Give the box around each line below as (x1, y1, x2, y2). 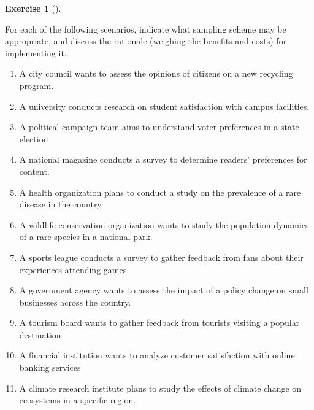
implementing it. (5, 46, 67, 59)
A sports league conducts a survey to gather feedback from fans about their (19, 250, 304, 263)
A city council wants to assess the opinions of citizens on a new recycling (19, 67, 293, 80)
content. (19, 164, 50, 177)
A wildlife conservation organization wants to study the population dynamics (19, 218, 309, 231)
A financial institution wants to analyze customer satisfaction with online (19, 349, 295, 362)
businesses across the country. (19, 295, 131, 308)
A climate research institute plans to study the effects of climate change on (19, 381, 302, 394)
